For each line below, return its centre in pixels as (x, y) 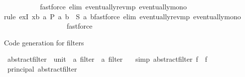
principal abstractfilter (42, 68)
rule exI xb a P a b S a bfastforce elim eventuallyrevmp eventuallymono (122, 16)
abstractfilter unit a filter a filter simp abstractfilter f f (107, 59)
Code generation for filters (44, 42)
